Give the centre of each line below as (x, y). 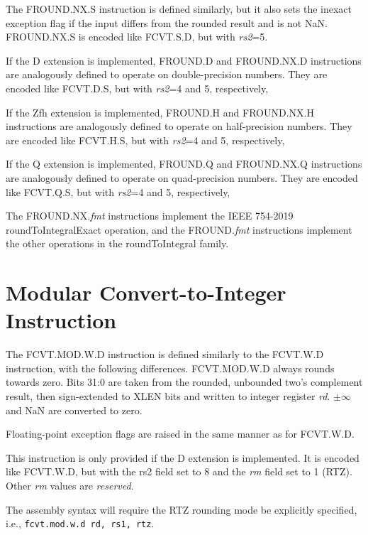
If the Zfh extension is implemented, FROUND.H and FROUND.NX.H (160, 112)
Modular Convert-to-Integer (146, 292)
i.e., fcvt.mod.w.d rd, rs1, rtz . (80, 523)
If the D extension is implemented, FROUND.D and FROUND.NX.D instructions (184, 60)
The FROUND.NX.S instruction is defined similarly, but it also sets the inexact (179, 9)
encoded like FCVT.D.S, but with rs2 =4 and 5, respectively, (137, 88)
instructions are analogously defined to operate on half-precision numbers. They (179, 126)
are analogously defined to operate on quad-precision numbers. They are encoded (182, 177)
